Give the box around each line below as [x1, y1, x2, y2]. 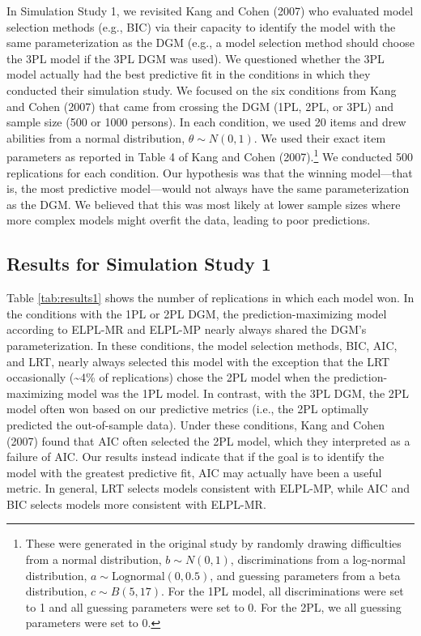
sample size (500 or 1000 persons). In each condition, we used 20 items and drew [6, 113, 406, 130]
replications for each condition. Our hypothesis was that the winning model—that [6, 164, 413, 181]
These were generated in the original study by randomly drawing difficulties [25, 535, 402, 552]
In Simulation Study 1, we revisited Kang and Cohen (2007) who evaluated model [6, 2, 414, 19]
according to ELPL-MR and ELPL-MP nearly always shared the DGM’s [6, 321, 367, 338]
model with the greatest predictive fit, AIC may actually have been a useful [6, 463, 382, 480]
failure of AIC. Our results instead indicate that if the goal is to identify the [6, 448, 385, 465]
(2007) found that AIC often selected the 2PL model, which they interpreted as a [6, 432, 410, 449]
